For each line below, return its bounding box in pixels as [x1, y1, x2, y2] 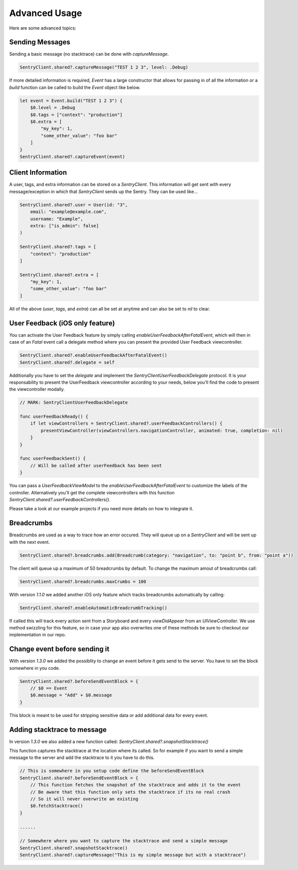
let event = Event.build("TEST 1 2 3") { [19, 98, 123, 104]
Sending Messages [9, 38, 70, 47]
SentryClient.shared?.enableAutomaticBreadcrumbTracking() [19, 605, 167, 610]
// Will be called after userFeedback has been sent [30, 463, 162, 468]
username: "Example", [30, 216, 83, 222]
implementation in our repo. [9, 632, 66, 638]
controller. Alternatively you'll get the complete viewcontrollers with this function [9, 489, 175, 495]
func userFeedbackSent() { [19, 456, 86, 461]
